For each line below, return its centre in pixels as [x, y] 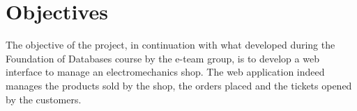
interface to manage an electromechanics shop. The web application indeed [165, 72]
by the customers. [44, 99]
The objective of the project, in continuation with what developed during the [170, 45]
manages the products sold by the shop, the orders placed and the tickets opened [179, 85]
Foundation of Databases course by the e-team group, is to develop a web [162, 58]
